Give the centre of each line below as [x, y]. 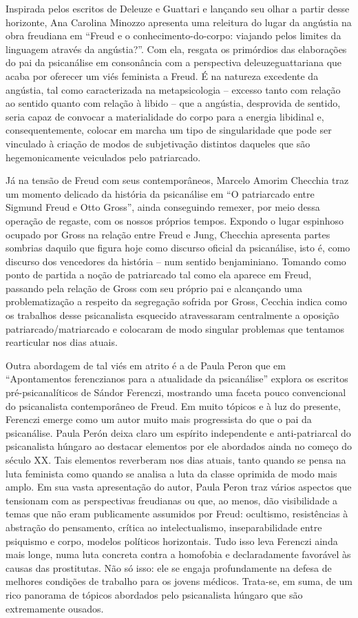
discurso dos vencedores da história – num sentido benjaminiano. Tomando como [176, 261]
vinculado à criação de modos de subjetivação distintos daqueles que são [158, 143]
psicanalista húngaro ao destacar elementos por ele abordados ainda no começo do [179, 446]
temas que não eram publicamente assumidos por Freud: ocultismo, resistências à [177, 514]
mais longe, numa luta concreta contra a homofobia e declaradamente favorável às [178, 554]
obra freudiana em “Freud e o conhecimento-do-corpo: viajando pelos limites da [173, 35]
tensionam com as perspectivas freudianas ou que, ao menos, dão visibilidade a [172, 500]
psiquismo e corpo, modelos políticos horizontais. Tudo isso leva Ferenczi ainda [172, 540]
